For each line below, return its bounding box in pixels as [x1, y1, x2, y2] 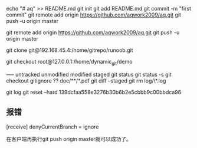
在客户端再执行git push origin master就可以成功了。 [6, 135, 132, 142]
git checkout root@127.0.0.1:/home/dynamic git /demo [6, 58, 133, 67]
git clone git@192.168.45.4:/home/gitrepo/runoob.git [6, 47, 134, 54]
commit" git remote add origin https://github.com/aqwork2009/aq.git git [6, 11, 182, 18]
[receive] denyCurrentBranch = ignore [6, 123, 99, 130]
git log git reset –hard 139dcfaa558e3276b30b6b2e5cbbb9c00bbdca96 [6, 88, 182, 96]
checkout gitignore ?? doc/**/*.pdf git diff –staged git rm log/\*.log [6, 77, 166, 84]
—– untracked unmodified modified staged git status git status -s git [6, 71, 172, 78]
